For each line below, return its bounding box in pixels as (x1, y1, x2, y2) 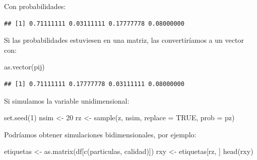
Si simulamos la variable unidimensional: (4, 95, 130, 106)
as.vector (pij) (4, 61, 45, 72)
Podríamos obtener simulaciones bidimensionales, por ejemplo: (4, 129, 197, 139)
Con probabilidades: (4, 1, 66, 11)
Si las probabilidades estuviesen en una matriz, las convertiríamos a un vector (4, 35, 244, 45)
